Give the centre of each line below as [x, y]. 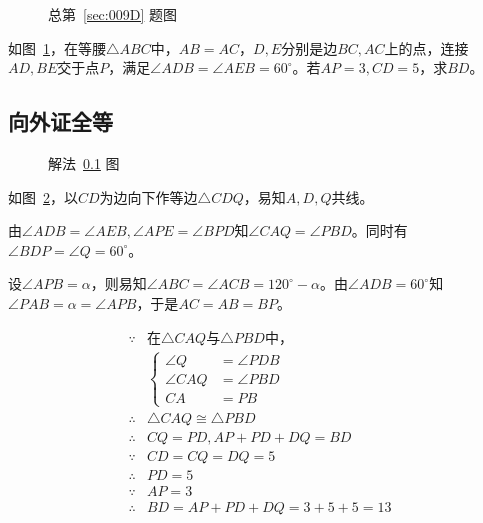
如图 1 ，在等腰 [57, 47]
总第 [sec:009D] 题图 [112, 14]
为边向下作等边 [148, 196]
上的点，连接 [426, 47]
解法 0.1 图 [84, 162]
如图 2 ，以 [43, 196]
